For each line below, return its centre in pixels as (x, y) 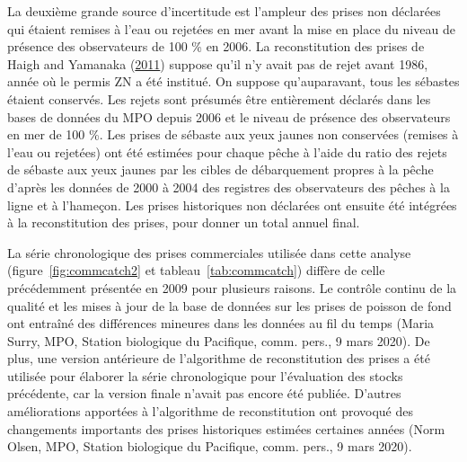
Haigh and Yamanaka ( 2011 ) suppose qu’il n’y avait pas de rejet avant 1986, (218, 63)
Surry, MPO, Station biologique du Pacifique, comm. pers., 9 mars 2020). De (219, 340)
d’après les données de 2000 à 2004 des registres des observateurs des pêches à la (229, 187)
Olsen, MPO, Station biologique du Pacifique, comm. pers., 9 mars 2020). (210, 446)
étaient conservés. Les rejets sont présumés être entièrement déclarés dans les (219, 98)
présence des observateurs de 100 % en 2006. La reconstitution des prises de (216, 46)
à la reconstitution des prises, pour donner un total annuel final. (184, 222)
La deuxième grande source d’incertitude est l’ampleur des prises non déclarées (224, 11)
